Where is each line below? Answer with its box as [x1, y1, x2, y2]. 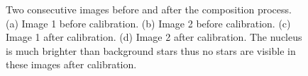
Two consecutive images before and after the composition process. [6, 2, 292, 16]
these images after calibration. [6, 57, 137, 72]
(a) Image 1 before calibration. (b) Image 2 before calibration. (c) [6, 15, 291, 30]
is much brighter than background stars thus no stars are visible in [6, 43, 296, 58]
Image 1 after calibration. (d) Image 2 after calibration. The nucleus [6, 30, 302, 44]
